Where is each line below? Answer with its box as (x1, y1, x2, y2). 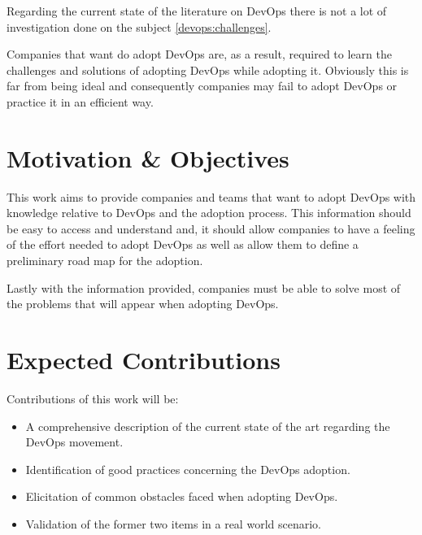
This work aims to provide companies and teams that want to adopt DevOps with (7, 188, 416, 205)
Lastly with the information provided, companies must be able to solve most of (7, 279, 401, 296)
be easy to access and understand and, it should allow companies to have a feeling (7, 220, 415, 237)
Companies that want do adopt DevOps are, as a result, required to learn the (7, 46, 392, 63)
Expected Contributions (7, 343, 281, 376)
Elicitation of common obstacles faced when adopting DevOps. (25, 488, 338, 505)
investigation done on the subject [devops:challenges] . (7, 18, 272, 35)
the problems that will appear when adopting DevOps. (7, 295, 279, 312)
